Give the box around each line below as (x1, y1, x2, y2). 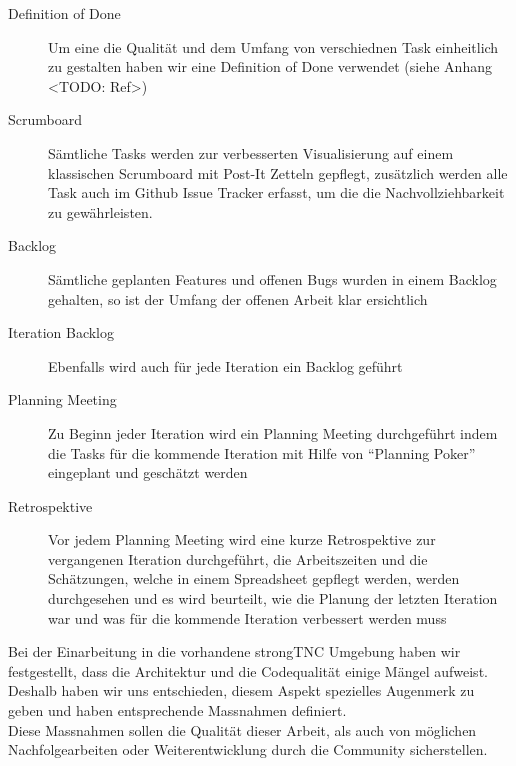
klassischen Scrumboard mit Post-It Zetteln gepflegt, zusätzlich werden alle (48, 162, 508, 183)
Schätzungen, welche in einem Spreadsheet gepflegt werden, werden (48, 568, 460, 589)
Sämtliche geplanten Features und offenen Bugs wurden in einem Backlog (48, 268, 497, 289)
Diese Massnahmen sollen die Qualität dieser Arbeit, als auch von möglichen (8, 719, 477, 740)
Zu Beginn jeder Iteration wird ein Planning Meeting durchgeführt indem (48, 422, 498, 443)
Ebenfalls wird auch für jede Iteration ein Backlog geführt (48, 355, 403, 376)
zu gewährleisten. (48, 201, 153, 222)
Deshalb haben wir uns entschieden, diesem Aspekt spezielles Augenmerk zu (8, 680, 475, 701)
